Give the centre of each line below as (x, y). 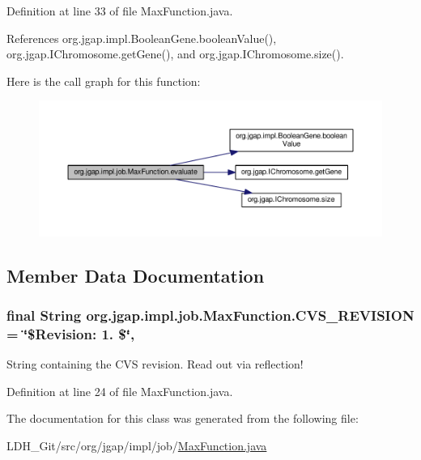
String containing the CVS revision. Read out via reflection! (155, 364)
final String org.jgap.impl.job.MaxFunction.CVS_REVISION (210, 315)
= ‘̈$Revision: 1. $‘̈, (71, 333)
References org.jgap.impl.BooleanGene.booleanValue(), (142, 38)
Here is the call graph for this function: (104, 81)
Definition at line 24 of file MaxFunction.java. (120, 391)
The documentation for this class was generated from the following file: (183, 418)
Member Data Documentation (136, 275)
